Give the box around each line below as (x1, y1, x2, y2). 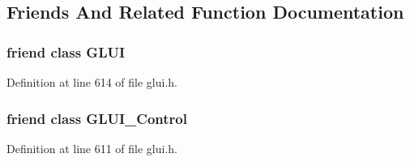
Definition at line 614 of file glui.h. (6, 74, 178, 90)
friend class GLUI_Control (6, 108, 187, 128)
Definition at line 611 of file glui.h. (6, 139, 178, 156)
